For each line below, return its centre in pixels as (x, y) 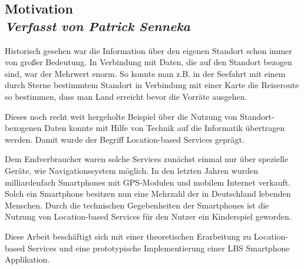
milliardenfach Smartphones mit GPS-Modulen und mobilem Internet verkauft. (148, 182)
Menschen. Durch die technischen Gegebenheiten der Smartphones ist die (137, 205)
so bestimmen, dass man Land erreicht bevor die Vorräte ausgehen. (126, 96)
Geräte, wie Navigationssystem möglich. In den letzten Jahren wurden (131, 170)
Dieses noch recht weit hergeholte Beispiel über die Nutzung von (121, 116)
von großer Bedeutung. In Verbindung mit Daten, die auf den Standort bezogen (148, 62)
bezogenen (23, 128)
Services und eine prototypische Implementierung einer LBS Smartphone (158, 248)
